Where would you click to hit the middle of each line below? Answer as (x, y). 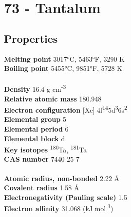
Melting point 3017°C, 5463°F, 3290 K (64, 58)
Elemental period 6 (36, 129)
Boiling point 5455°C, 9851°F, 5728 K (63, 68)
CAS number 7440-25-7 (42, 159)
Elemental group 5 (35, 119)
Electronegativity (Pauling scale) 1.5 (65, 197)
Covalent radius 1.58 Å (42, 188)
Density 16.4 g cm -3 (35, 88)
